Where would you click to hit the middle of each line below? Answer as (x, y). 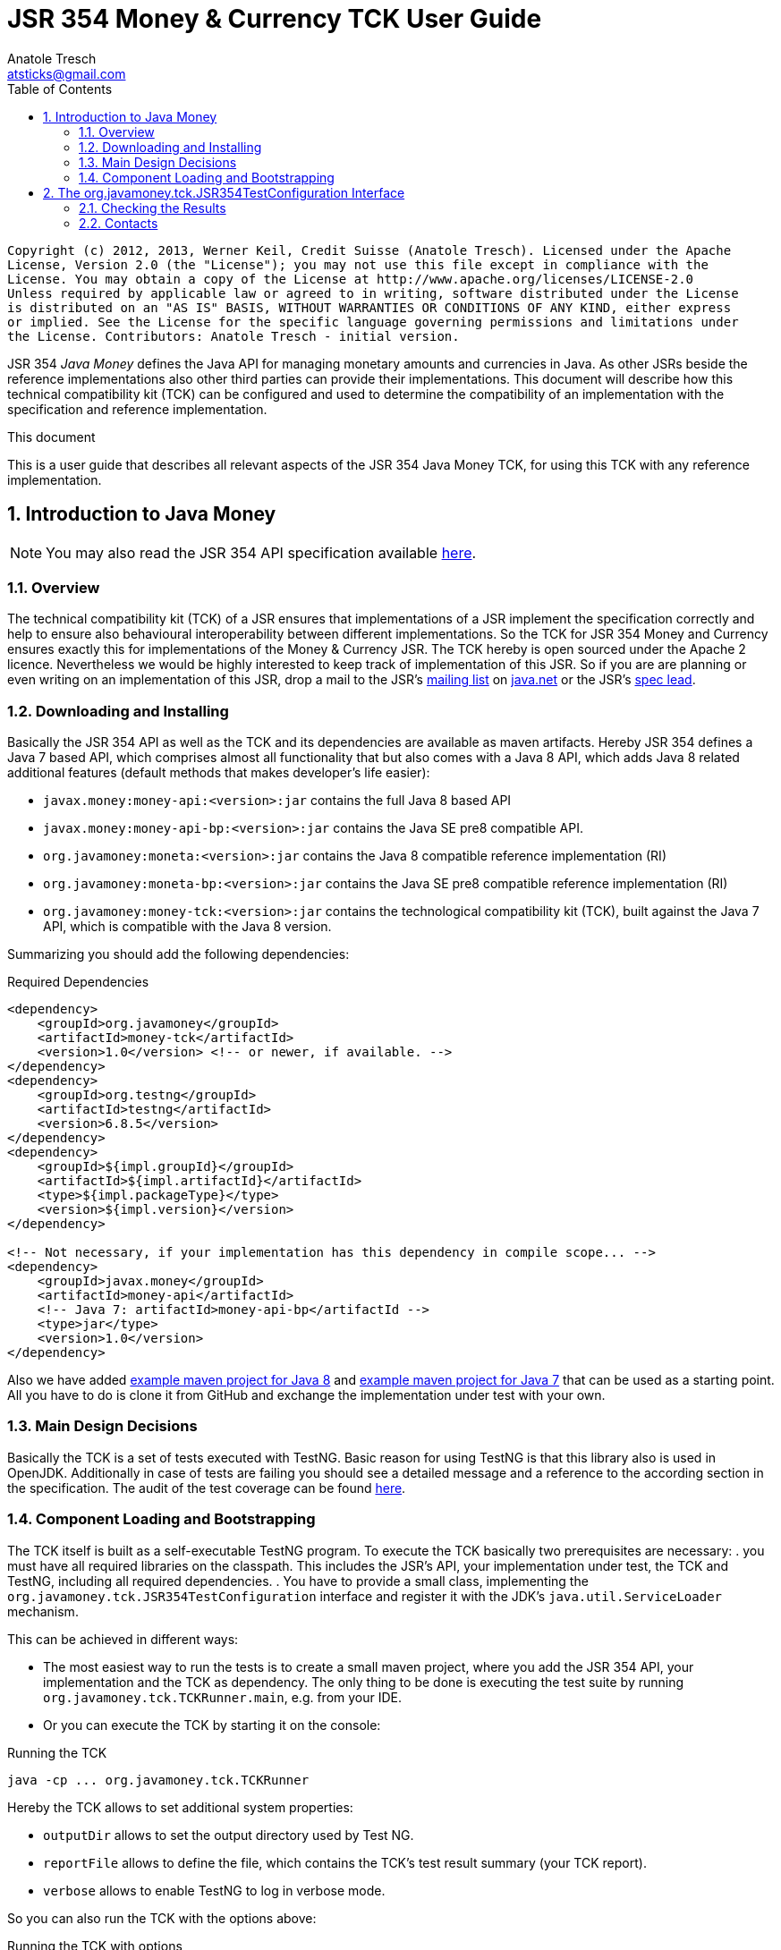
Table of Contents (60, 89)
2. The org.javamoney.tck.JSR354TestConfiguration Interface (224, 192)
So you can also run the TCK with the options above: (162, 1918)
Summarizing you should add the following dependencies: (178, 954)
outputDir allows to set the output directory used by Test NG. (229, 1835)
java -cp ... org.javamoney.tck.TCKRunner (158, 1780)
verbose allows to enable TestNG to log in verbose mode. (214, 1890)
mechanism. (43, 1611)
